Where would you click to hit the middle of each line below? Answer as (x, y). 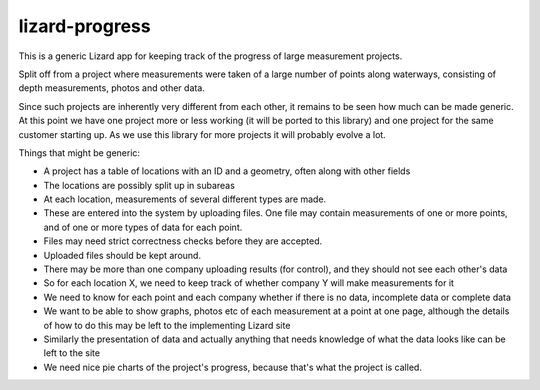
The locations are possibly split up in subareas (139, 185)
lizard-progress (84, 26)
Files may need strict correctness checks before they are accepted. (183, 241)
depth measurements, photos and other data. (111, 88)
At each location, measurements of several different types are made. (185, 199)
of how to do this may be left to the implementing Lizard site (167, 325)
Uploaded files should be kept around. (122, 255)
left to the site (71, 353)
